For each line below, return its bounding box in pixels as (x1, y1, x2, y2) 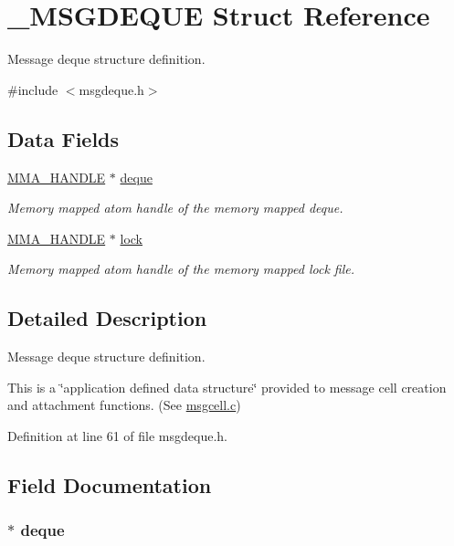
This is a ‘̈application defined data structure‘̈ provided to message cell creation (7, 377, 447, 396)
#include (7, 79, 58, 99)
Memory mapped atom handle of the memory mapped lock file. (7, 259, 355, 278)
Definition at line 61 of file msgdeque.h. (7, 425, 228, 445)
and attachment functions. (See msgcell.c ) (7, 395, 241, 415)
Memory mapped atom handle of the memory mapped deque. (7, 198, 343, 217)
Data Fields (7, 124, 120, 152)
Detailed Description (7, 304, 207, 332)
